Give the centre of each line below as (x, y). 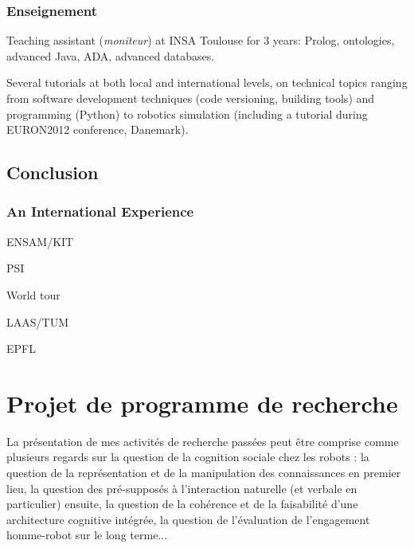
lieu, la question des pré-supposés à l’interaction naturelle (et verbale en (182, 488)
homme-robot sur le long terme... (87, 535)
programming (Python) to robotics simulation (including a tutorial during (187, 114)
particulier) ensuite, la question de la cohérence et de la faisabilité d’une (182, 504)
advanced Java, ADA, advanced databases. (111, 55)
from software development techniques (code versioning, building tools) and (191, 98)
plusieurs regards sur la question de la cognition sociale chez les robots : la (188, 457)
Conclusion (53, 172)
